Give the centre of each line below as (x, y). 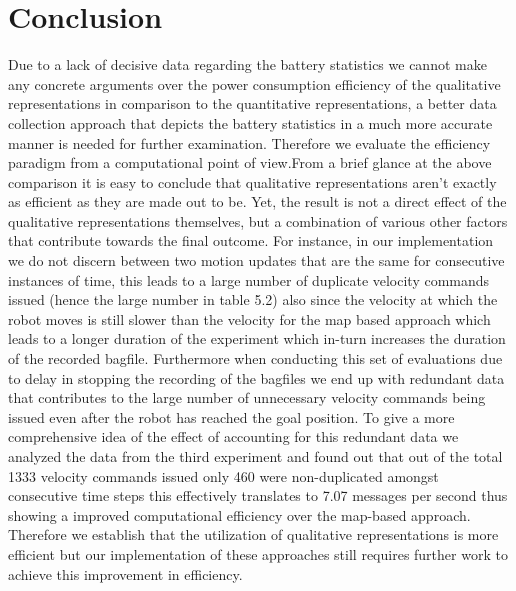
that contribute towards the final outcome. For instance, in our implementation (251, 240)
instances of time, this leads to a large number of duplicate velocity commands (249, 279)
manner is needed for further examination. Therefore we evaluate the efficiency (249, 142)
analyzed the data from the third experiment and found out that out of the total (255, 456)
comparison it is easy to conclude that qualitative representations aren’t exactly (252, 181)
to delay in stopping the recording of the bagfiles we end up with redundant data (256, 377)
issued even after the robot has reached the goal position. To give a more (231, 416)
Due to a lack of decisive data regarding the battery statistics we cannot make (247, 64)
